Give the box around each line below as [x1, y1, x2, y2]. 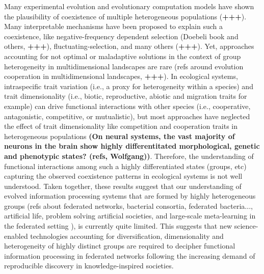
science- [234, 221, 258, 231]
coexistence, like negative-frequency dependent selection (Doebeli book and [4, 31, 239, 41]
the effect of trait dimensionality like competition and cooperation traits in [4, 121, 238, 131]
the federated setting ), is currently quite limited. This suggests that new [4, 221, 232, 231]
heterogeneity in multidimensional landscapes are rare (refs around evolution [4, 61, 244, 71]
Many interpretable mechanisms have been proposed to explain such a [4, 21, 223, 32]
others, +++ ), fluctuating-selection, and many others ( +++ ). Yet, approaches [4, 41, 254, 51]
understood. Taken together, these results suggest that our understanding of [4, 180, 242, 191]
